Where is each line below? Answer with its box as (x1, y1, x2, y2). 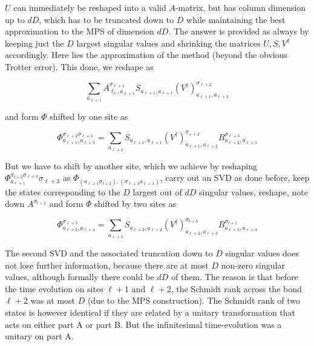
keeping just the (5, 36, 64, 49)
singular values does (225, 247, 299, 259)
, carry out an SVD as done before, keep (160, 171, 310, 184)
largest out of (132, 185, 182, 198)
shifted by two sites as (94, 197, 177, 210)
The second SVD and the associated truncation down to (5, 247, 213, 259)
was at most (30, 294, 76, 307)
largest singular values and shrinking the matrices (76, 36, 261, 49)
